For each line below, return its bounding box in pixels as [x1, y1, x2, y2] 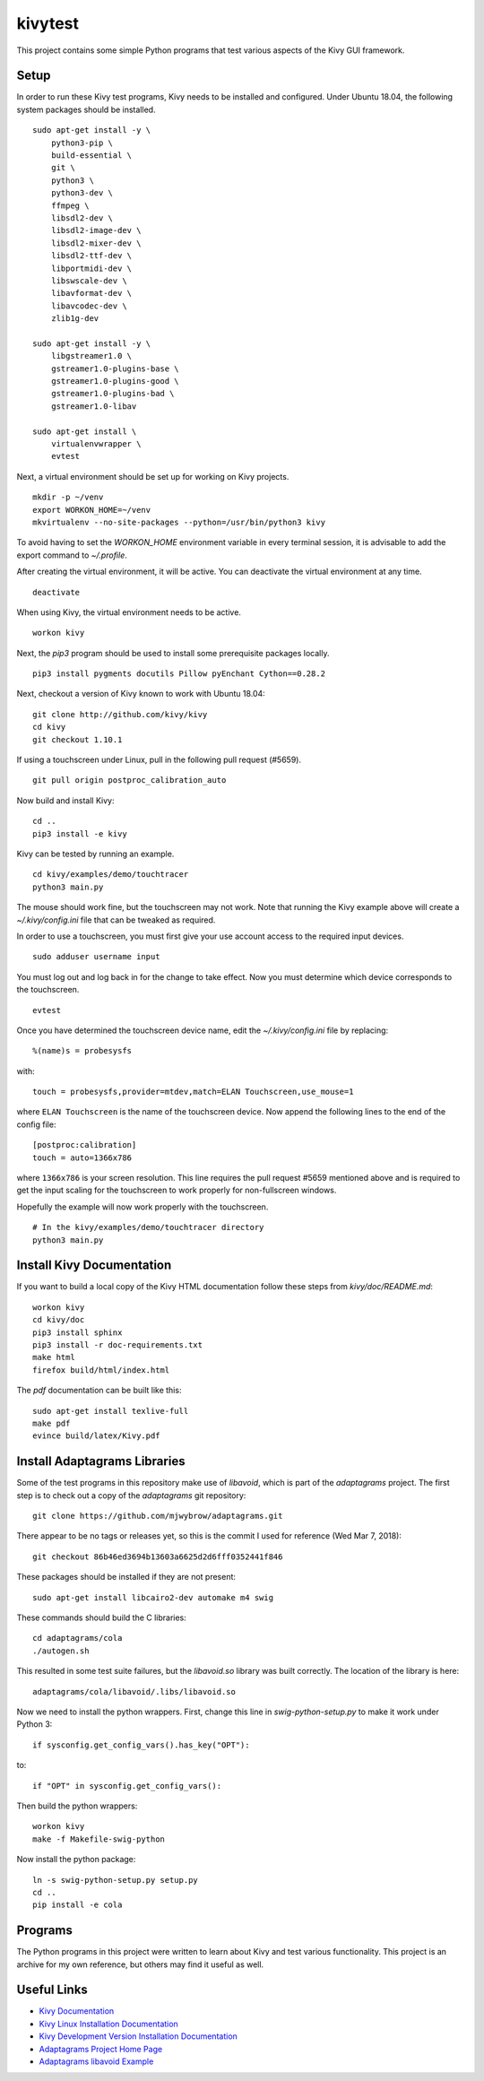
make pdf [32, 1418, 71, 1428]
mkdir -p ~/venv [32, 492, 104, 502]
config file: [16, 1119, 56, 1130]
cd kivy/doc [32, 1314, 85, 1325]
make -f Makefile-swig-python [32, 1834, 166, 1844]
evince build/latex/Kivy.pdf [32, 1431, 160, 1441]
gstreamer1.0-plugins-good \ [50, 377, 179, 386]
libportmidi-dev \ [50, 263, 133, 273]
